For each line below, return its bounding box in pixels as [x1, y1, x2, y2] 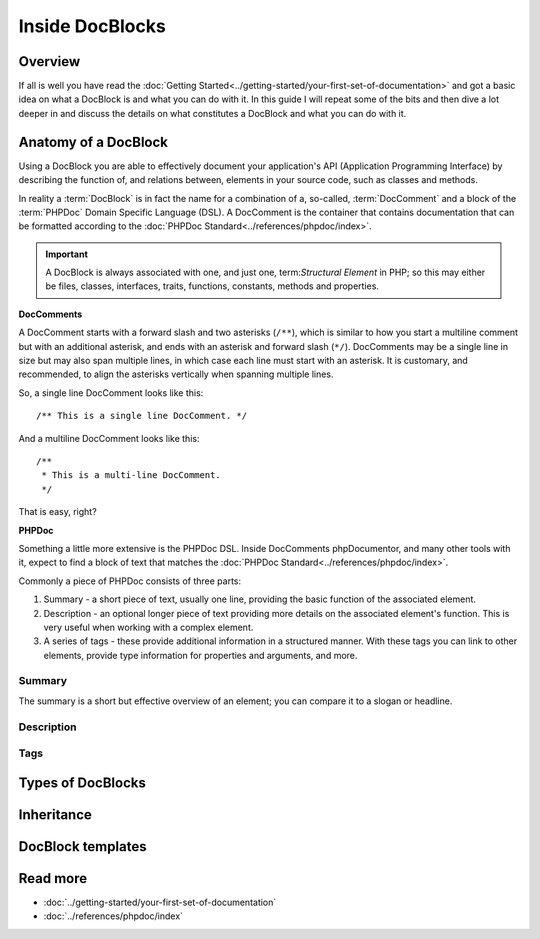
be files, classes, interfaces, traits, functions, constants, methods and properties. [45, 280, 380, 292]
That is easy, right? [18, 506, 97, 518]
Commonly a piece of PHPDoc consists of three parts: [18, 575, 242, 587]
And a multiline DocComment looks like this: [18, 432, 200, 444]
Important [45, 248, 89, 260]
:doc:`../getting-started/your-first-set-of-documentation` [43, 896, 277, 908]
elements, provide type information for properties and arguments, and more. [43, 649, 358, 661]
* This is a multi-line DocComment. [41, 470, 222, 481]
